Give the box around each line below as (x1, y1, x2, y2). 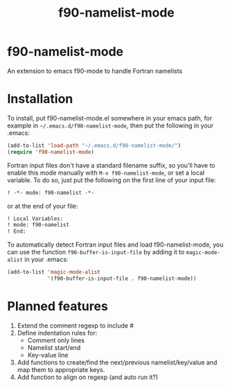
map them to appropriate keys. (17, 365, 105, 373)
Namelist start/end (27, 343, 81, 351)
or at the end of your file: (7, 202, 78, 210)
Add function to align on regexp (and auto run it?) (17, 373, 159, 381)
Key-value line (27, 351, 69, 359)
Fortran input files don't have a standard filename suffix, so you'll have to (7, 161, 216, 169)
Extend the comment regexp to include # (17, 321, 134, 330)
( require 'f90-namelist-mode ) (7, 148, 95, 155)
